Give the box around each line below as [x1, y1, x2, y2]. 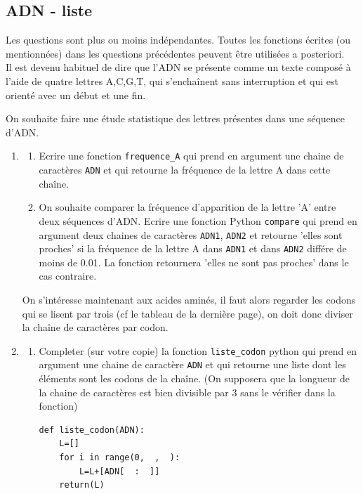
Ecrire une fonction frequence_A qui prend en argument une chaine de [39, 148, 344, 163]
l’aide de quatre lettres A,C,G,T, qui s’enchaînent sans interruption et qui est [6, 73, 338, 88]
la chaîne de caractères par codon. [22, 320, 169, 334]
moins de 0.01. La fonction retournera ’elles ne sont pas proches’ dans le [39, 254, 349, 269]
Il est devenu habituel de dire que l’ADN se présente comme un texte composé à [6, 60, 351, 74]
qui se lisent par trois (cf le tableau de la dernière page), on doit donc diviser [22, 306, 353, 320]
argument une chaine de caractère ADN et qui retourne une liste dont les [39, 357, 346, 372]
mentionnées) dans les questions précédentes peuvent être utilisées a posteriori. [6, 46, 345, 60]
